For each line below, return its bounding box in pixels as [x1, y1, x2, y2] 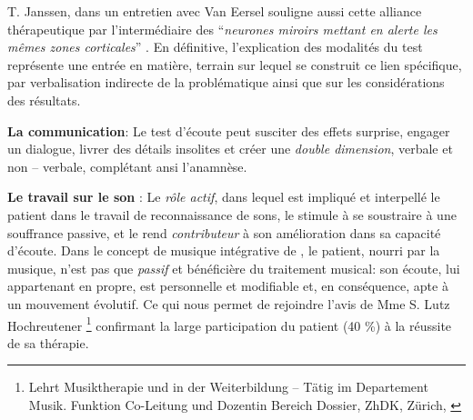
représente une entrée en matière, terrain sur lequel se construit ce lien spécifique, [7, 55, 462, 74]
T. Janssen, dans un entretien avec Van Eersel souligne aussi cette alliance [7, 2, 422, 20]
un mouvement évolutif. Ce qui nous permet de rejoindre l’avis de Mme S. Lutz [7, 294, 450, 313]
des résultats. [7, 90, 81, 109]
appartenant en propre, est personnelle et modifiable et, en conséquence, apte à [7, 276, 448, 295]
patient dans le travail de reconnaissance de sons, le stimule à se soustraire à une [7, 205, 457, 224]
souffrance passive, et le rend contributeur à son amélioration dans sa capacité [7, 223, 441, 242]
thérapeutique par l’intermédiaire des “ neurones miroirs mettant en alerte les [7, 19, 438, 38]
